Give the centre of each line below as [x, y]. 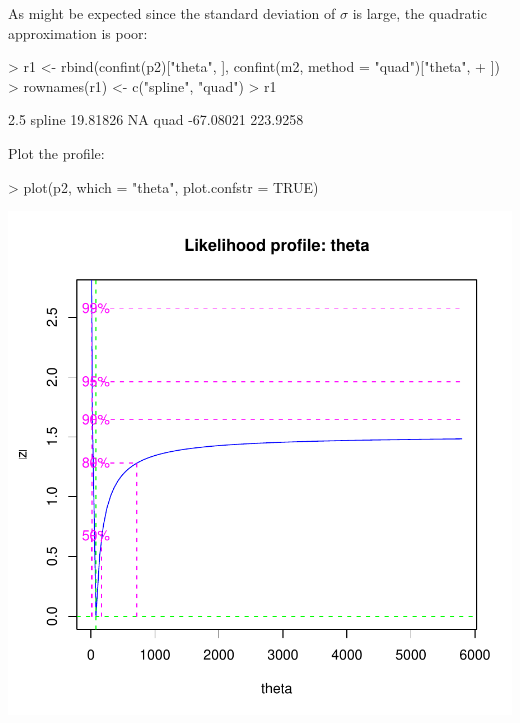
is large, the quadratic [419, 13]
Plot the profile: [56, 152]
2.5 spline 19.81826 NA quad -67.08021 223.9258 [156, 119]
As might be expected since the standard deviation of [172, 13]
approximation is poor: [78, 32]
